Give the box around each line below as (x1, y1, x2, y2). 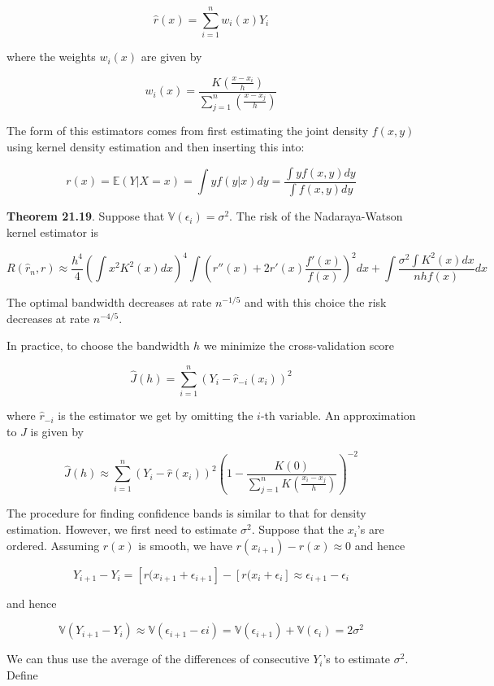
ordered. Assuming (6, 536, 100, 553)
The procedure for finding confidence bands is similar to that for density (6, 505, 366, 522)
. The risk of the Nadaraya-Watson (229, 208, 403, 225)
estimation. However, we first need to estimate (6, 521, 237, 538)
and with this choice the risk (245, 294, 387, 311)
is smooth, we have (138, 536, 232, 553)
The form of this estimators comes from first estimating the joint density (6, 122, 369, 139)
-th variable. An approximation (260, 407, 416, 424)
